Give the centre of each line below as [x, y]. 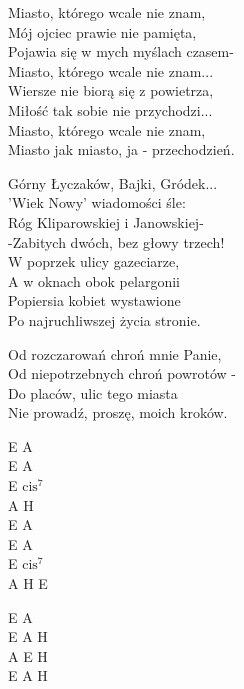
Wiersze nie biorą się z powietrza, [111, 90]
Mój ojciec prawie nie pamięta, [102, 31]
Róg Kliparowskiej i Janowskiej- [106, 221]
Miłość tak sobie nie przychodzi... [110, 109]
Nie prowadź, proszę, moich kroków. [118, 412]
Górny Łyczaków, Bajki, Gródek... [113, 182]
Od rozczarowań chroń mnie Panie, [115, 353]
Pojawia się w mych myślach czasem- [121, 51]
